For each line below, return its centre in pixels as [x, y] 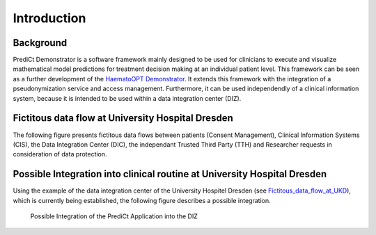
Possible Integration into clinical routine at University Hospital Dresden [170, 174]
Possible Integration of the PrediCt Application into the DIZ [114, 216]
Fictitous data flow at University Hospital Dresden [123, 118]
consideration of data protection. [60, 154]
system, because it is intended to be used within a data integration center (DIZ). [127, 98]
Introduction [49, 18]
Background [40, 43]
